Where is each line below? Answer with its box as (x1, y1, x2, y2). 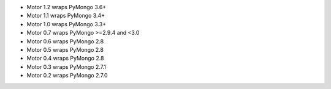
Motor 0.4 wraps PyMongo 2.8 (26, 55, 104, 62)
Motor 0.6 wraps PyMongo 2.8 (26, 37, 104, 45)
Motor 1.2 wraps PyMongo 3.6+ (26, 4, 107, 10)
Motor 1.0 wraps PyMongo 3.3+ (26, 20, 107, 27)
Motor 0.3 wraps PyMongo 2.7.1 (26, 63, 107, 70)
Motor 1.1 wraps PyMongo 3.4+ (26, 12, 105, 20)
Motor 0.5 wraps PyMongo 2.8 (26, 46, 104, 53)
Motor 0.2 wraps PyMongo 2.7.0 (26, 72, 108, 79)
